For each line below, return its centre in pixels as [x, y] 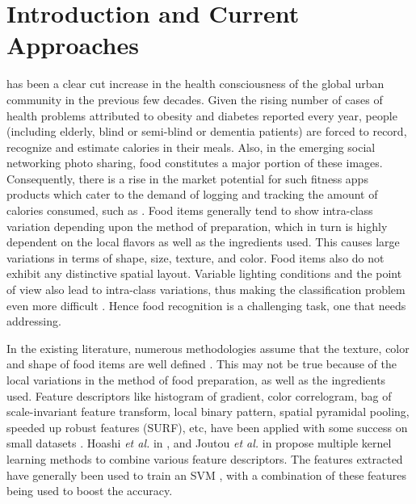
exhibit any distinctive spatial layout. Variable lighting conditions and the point [204, 273]
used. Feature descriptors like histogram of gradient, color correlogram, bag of [199, 395]
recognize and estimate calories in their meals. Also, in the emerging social [191, 147]
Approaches [73, 45]
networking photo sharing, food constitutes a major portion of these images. [195, 163]
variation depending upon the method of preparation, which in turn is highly [197, 226]
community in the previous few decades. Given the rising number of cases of [195, 99]
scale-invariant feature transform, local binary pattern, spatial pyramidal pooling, [208, 412]
